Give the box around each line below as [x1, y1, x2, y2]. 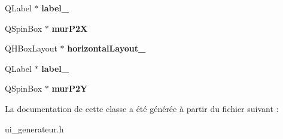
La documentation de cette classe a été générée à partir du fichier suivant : [5, 102, 279, 114]
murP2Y [51, 82, 88, 95]
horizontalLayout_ [67, 42, 146, 55]
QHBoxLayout [5, 42, 57, 55]
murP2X [51, 22, 88, 34]
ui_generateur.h [5, 122, 64, 135]
